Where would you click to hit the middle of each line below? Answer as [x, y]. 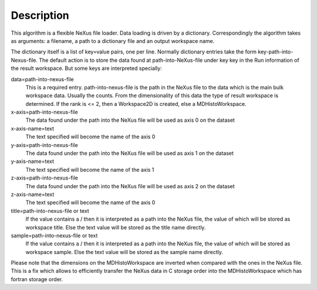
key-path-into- [276, 52]
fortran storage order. [37, 279]
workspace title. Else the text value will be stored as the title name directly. [116, 227]
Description [40, 15]
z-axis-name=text [33, 194]
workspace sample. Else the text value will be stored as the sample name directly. [124, 252]
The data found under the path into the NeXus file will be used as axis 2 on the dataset [130, 186]
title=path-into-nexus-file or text [50, 211]
